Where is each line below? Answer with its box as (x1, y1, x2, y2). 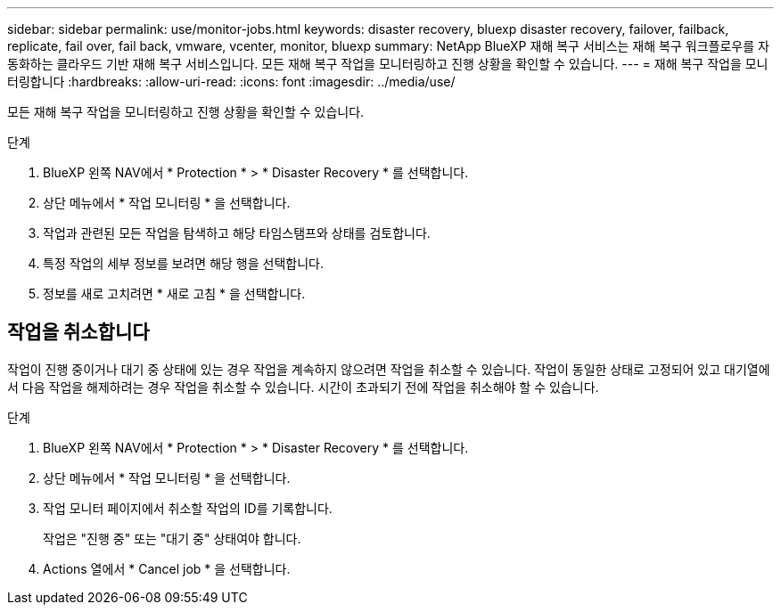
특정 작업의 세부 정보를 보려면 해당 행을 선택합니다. (43, 256, 324, 271)
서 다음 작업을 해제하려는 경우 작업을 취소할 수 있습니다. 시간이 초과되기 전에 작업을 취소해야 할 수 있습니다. (7, 379, 599, 395)
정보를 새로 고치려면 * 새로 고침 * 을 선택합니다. (43, 286, 306, 301)
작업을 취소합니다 (7, 321, 150, 344)
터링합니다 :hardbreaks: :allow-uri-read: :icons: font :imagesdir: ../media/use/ (7, 74, 456, 89)
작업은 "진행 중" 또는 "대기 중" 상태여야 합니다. (43, 530, 301, 546)
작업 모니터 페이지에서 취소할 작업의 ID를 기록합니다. (43, 500, 333, 516)
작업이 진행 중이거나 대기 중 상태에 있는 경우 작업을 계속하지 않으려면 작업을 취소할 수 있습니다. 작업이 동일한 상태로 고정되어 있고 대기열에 (7, 361, 770, 377)
